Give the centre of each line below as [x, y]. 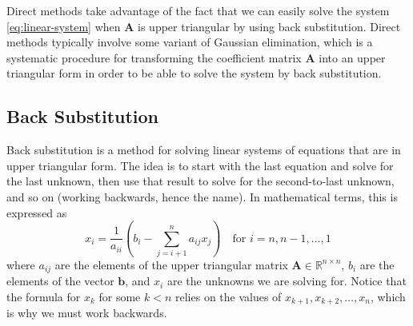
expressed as [37, 212]
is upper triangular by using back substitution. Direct [269, 26]
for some [120, 296]
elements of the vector [60, 281]
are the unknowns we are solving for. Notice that [287, 281]
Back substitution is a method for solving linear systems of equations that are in [204, 150]
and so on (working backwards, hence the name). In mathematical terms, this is [202, 196]
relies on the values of [229, 296]
